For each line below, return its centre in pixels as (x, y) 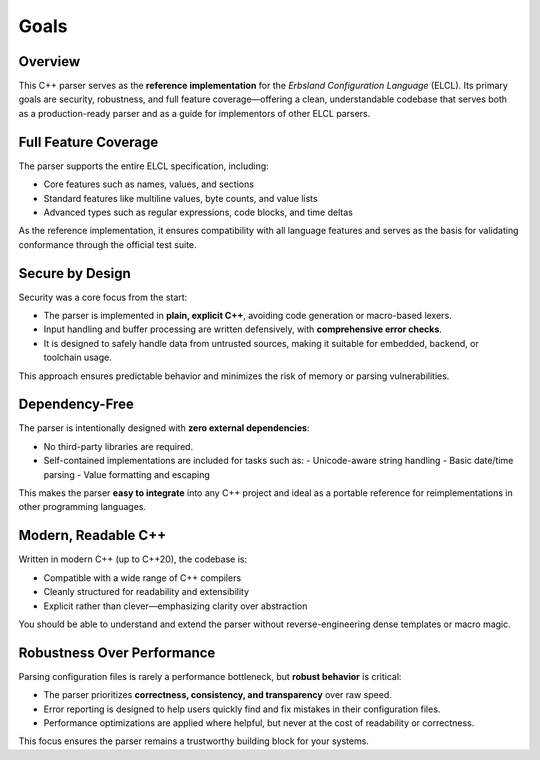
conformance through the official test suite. (107, 244)
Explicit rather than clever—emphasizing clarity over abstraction (175, 606)
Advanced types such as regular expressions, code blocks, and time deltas (198, 212)
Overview (49, 61)
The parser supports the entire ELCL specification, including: (143, 166)
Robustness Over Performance (117, 652)
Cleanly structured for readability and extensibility (146, 592)
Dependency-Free (76, 404)
